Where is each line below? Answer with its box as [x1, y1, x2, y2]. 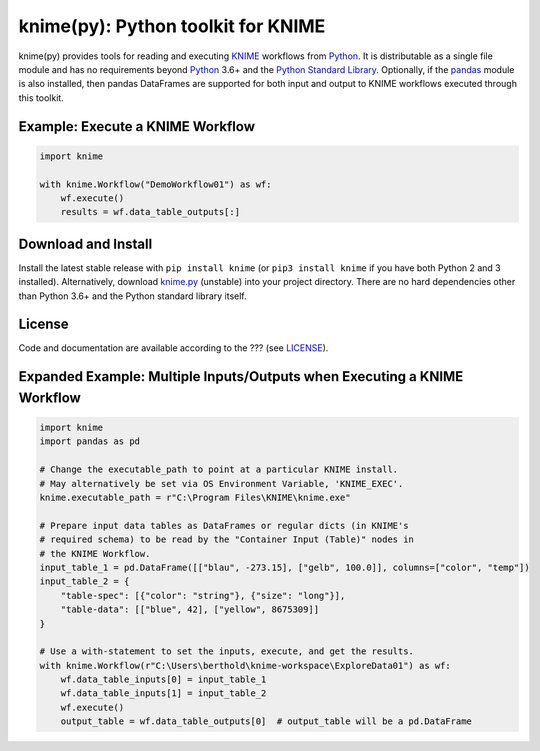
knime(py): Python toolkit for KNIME [18, 15, 326, 37]
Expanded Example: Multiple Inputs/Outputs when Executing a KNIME [18, 368, 464, 385]
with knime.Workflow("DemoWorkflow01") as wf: [39, 178, 272, 190]
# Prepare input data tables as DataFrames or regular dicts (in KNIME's [39, 520, 409, 531]
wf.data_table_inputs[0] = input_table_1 [60, 674, 267, 685]
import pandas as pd [39, 436, 140, 447]
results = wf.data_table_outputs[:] [60, 206, 240, 218]
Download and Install [18, 235, 153, 252]
